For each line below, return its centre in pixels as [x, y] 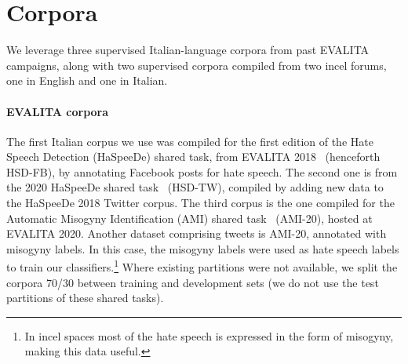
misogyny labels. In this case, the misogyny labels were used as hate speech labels [203, 248]
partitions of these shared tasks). [85, 298]
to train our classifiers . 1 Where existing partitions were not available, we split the [202, 266]
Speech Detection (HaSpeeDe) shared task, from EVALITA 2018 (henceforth [193, 157]
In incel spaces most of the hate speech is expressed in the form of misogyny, [209, 335]
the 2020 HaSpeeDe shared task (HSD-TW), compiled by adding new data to [195, 187]
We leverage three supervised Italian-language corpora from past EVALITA [188, 50]
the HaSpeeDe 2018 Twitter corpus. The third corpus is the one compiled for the [200, 203]
